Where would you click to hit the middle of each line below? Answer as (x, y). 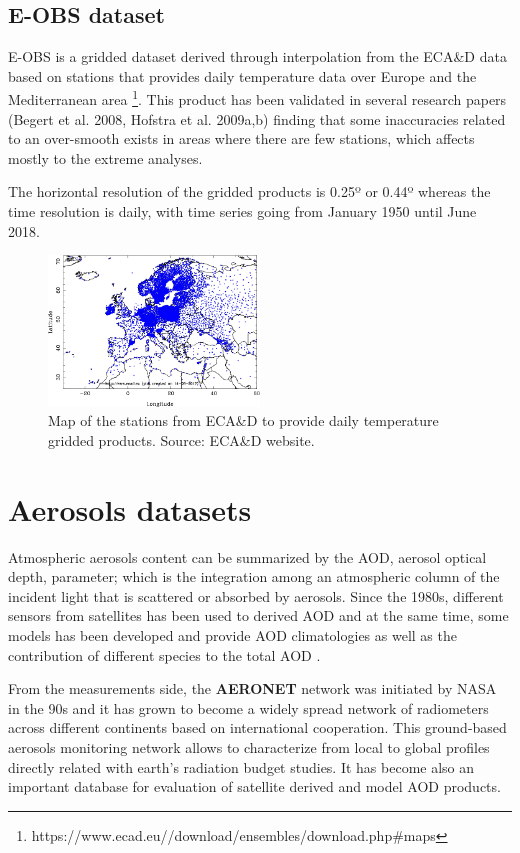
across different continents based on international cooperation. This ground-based (257, 727)
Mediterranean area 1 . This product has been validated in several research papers (257, 98)
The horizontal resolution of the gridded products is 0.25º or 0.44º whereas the (249, 191)
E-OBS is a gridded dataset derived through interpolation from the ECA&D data (257, 56)
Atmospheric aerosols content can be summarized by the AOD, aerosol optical (247, 556)
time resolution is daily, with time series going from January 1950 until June (242, 211)
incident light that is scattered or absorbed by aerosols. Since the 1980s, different (256, 595)
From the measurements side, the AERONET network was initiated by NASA (252, 688)
